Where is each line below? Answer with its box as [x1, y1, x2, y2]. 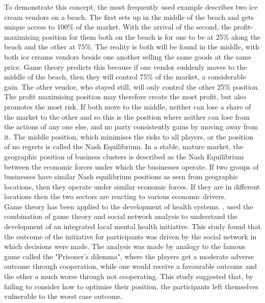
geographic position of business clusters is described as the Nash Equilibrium [4, 151, 244, 161]
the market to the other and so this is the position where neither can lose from [4, 111, 250, 122]
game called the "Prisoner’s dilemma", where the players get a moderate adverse [4, 251, 254, 261]
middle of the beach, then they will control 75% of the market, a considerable [4, 71, 246, 82]
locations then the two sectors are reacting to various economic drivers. [4, 191, 226, 202]
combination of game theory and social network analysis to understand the [4, 211, 237, 222]
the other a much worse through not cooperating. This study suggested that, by [4, 271, 253, 282]
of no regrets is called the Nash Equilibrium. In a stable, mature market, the [4, 141, 243, 152]
